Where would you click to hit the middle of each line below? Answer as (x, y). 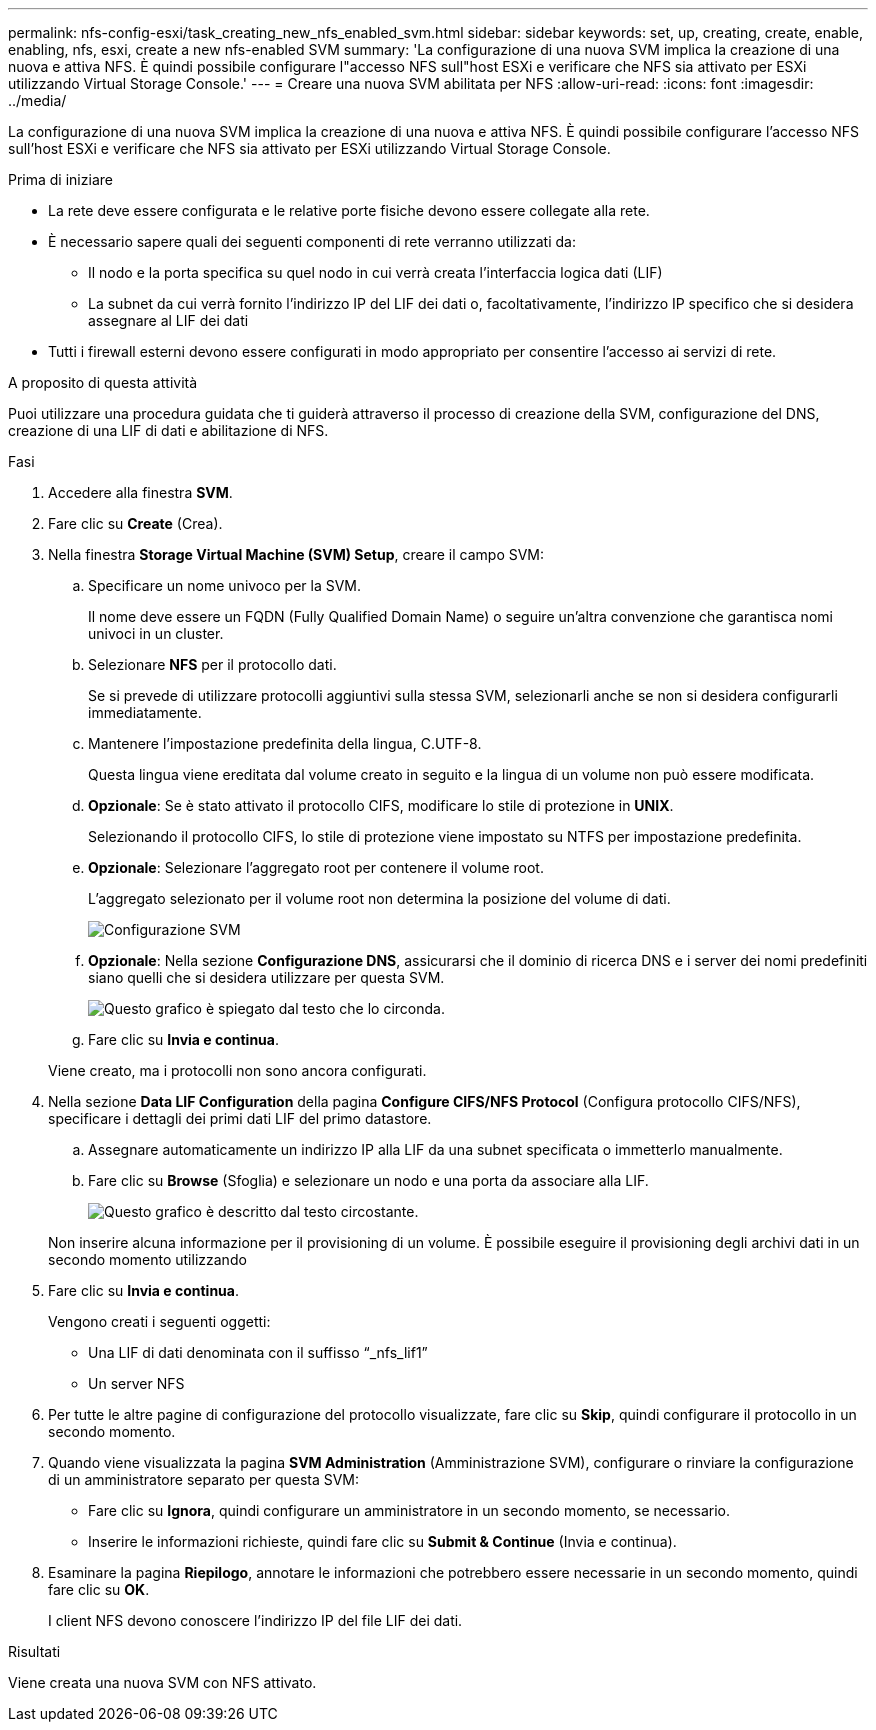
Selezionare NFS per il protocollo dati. (212, 664)
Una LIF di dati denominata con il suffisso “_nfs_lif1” (258, 1352)
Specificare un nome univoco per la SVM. (225, 585)
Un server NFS (136, 1383)
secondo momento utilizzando (147, 1259)
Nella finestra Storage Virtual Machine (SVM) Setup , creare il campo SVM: (296, 554)
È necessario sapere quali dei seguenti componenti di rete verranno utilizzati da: (312, 241)
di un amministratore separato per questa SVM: (204, 1479)
